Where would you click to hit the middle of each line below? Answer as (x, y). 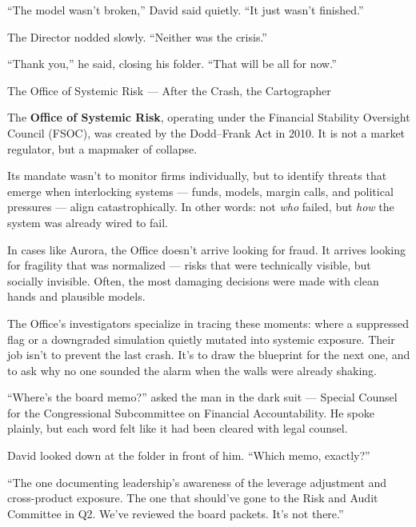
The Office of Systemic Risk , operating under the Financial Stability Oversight (209, 117)
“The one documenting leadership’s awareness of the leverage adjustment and (197, 482)
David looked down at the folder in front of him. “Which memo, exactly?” (189, 455)
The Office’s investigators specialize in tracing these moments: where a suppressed (208, 323)
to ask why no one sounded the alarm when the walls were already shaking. (192, 370)
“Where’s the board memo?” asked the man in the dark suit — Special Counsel (202, 397)
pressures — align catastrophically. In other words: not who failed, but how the (201, 207)
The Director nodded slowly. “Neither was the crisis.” (137, 36)
